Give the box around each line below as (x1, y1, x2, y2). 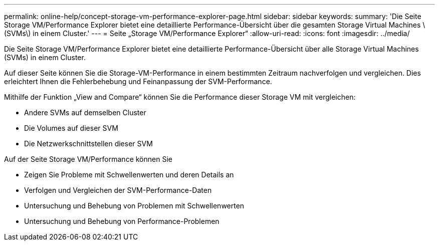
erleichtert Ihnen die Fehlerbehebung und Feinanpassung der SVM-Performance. (4, 77, 272, 86)
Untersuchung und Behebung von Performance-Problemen (24, 217, 220, 225)
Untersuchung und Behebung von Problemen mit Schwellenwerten (24, 201, 245, 210)
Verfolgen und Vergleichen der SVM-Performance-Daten (24, 186, 212, 194)
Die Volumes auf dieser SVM (24, 124, 118, 132)
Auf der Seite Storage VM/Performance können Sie (4, 155, 172, 163)
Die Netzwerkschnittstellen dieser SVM (24, 139, 153, 148)
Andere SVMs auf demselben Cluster (24, 108, 146, 117)
